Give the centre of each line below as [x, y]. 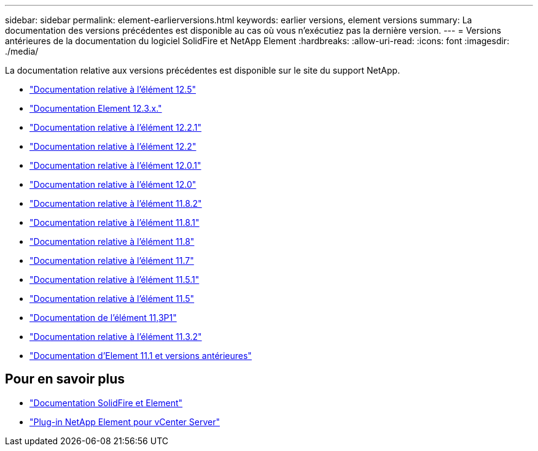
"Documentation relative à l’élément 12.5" [113, 89]
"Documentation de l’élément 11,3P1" [103, 318]
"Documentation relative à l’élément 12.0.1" [115, 165]
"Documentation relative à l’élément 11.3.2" [116, 337]
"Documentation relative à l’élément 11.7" [112, 260]
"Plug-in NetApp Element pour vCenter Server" [125, 422]
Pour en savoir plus [65, 379]
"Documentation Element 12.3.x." [96, 108]
